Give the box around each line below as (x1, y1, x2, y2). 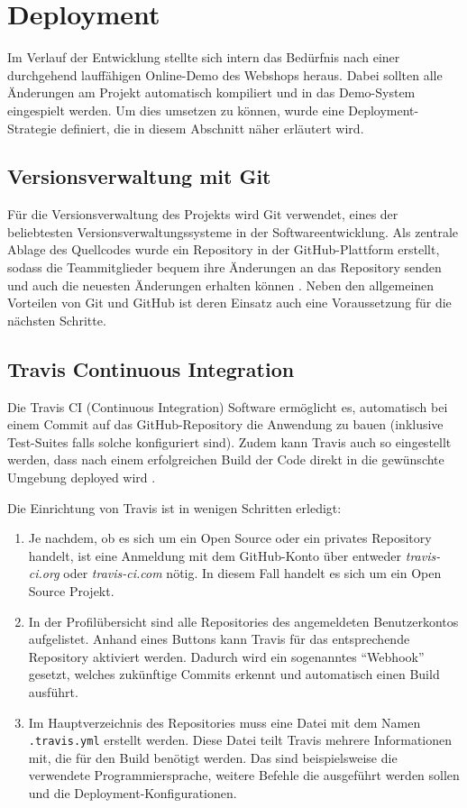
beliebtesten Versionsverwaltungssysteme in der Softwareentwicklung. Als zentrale (7, 222, 459, 241)
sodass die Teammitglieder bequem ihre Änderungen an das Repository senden (7, 258, 442, 277)
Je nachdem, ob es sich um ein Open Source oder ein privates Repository (28, 528, 432, 547)
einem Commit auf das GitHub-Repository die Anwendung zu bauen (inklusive (7, 415, 444, 434)
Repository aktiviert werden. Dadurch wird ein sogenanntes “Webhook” (28, 647, 425, 666)
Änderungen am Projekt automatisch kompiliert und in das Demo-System (7, 83, 416, 102)
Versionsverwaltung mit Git (7, 162, 271, 190)
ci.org (28, 564, 60, 583)
